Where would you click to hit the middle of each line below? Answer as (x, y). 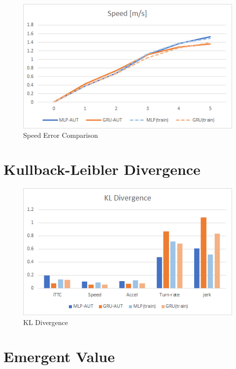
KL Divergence (46, 322)
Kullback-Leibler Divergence (102, 169)
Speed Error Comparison (61, 135)
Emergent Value (59, 356)
